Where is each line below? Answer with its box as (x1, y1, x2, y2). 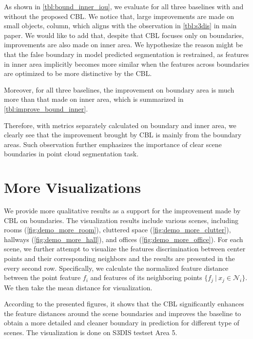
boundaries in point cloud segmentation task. (4, 149, 139, 159)
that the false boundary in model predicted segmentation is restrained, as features (4, 49, 249, 59)
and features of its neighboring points (90, 272, 202, 282)
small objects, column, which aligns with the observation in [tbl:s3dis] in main (4, 20, 237, 31)
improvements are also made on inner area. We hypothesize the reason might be (4, 39, 243, 50)
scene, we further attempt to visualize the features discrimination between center (4, 244, 246, 254)
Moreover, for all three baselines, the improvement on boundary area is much (4, 84, 234, 94)
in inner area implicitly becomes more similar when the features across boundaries (4, 58, 250, 69)
